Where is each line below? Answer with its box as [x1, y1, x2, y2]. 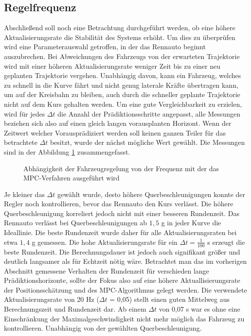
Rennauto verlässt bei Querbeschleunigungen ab [4, 217, 147, 228]
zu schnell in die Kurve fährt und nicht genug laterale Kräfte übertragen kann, [4, 79, 238, 90]
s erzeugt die [207, 237, 245, 247]
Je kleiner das [4, 189, 45, 199]
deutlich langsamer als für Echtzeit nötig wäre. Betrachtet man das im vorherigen [4, 256, 247, 266]
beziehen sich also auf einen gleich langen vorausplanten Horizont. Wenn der [4, 118, 232, 128]
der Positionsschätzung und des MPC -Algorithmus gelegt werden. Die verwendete [4, 284, 247, 295]
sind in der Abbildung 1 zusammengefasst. [4, 146, 130, 157]
